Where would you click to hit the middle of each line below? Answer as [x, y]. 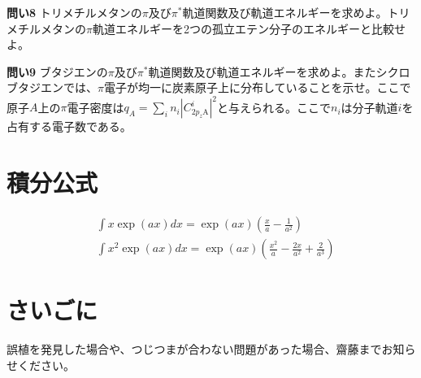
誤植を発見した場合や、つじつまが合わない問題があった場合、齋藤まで [194, 349]
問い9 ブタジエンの [57, 71]
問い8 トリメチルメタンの [74, 12]
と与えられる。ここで [274, 107]
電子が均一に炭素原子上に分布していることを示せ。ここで [257, 87]
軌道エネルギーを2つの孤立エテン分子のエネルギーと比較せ [249, 28]
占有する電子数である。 [69, 126]
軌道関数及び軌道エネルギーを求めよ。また [262, 71]
